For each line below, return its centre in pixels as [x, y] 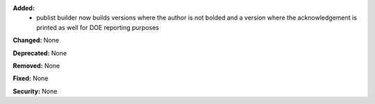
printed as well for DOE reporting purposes [98, 27]
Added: [24, 8]
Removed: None [36, 65]
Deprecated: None [40, 53]
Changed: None [36, 40]
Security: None [35, 91]
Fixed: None [31, 78]
